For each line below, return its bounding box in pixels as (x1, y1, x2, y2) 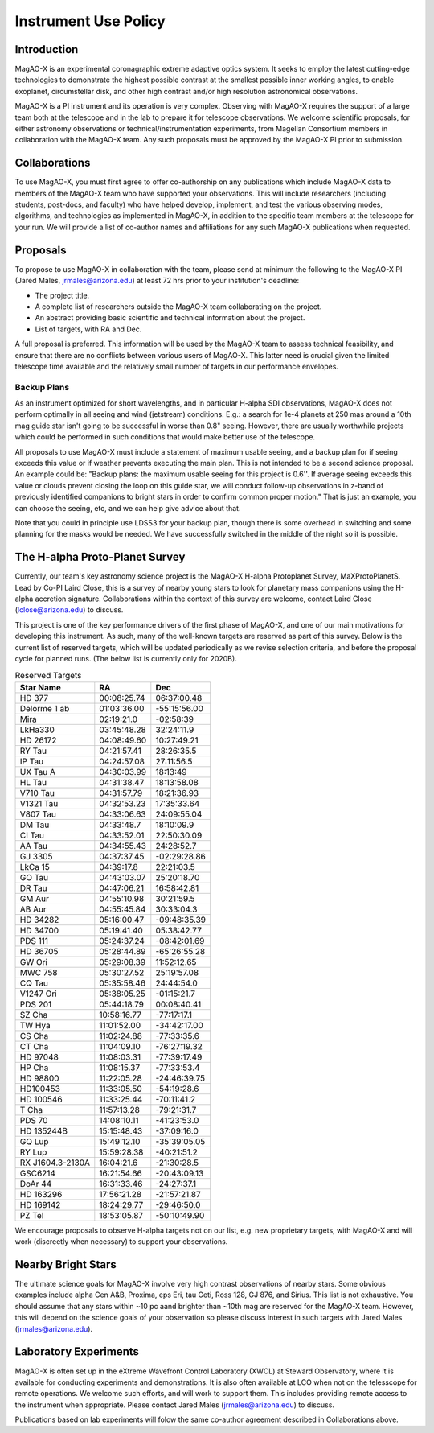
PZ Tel (19, 1209, 44, 1221)
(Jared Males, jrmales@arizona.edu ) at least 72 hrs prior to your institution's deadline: (14, 276, 300, 286)
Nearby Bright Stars (14, 1258, 117, 1271)
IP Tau (19, 756, 44, 767)
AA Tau (19, 840, 48, 851)
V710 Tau (19, 787, 55, 798)
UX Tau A (19, 766, 56, 777)
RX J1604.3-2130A (19, 1157, 91, 1168)
